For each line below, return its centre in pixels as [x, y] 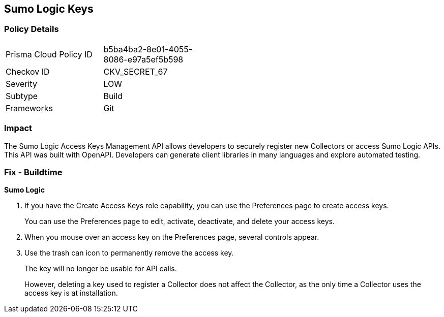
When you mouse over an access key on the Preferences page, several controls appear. [172, 237]
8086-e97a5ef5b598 [143, 59]
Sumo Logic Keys [49, 9]
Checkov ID [28, 71]
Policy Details [32, 29]
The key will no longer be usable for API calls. [101, 269]
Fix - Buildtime [33, 172]
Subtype [22, 96]
